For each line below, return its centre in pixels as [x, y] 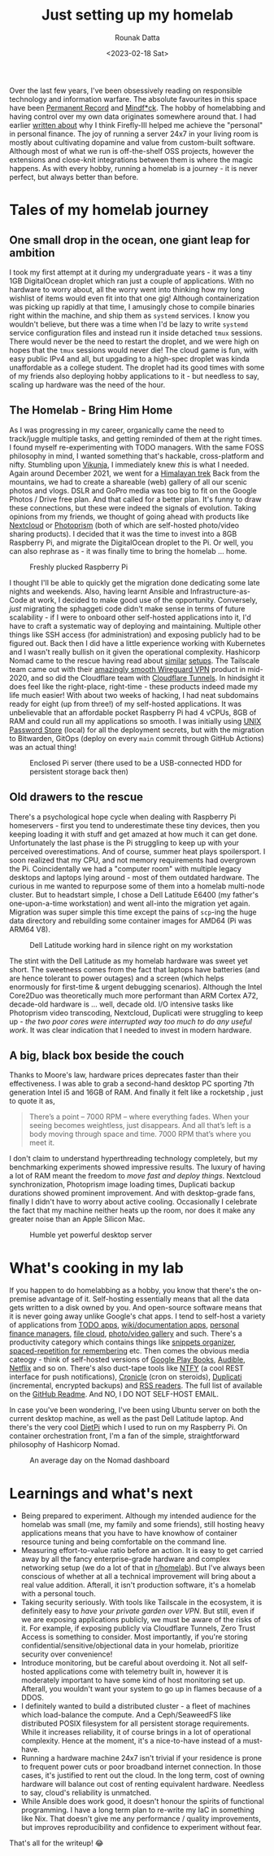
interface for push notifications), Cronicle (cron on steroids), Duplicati [126, 1377]
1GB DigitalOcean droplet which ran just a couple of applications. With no [132, 281]
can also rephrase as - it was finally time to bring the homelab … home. [128, 551]
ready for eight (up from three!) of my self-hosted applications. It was [126, 704]
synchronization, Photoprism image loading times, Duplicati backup [122, 1185]
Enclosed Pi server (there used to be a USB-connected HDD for [136, 762]
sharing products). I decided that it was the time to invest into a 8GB [123, 533]
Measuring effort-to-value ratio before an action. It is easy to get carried [142, 1551]
